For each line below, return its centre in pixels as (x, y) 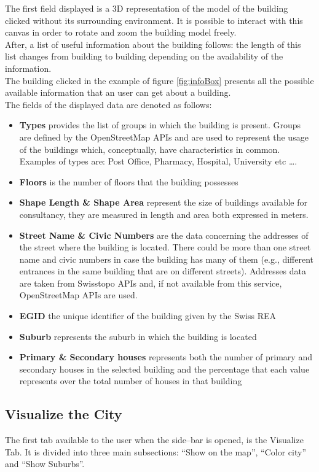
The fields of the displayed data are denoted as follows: (108, 104)
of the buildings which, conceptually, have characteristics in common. (150, 149)
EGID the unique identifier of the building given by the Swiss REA (148, 316)
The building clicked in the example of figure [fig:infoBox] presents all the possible (159, 80)
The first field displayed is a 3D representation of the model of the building (147, 8)
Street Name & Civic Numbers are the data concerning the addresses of (164, 235)
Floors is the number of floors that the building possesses (129, 181)
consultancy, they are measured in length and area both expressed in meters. (164, 214)
